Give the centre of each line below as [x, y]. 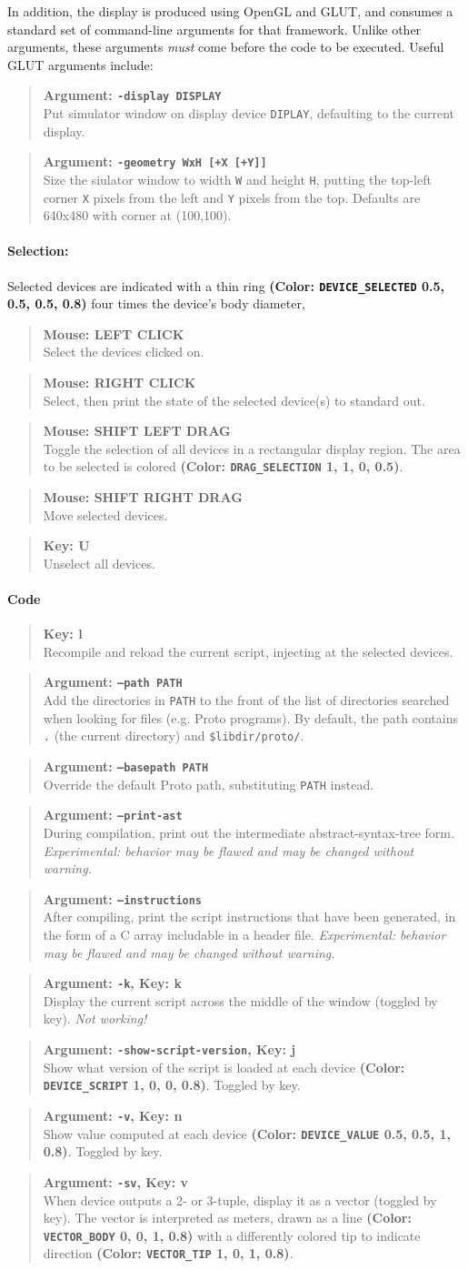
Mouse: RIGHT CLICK [119, 383]
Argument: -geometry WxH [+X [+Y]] [155, 161]
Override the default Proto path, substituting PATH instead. [209, 784]
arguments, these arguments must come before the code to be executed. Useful [226, 47]
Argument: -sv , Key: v [116, 1181]
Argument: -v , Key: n [113, 1115]
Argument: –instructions [123, 898]
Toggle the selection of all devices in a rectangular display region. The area [252, 448]
